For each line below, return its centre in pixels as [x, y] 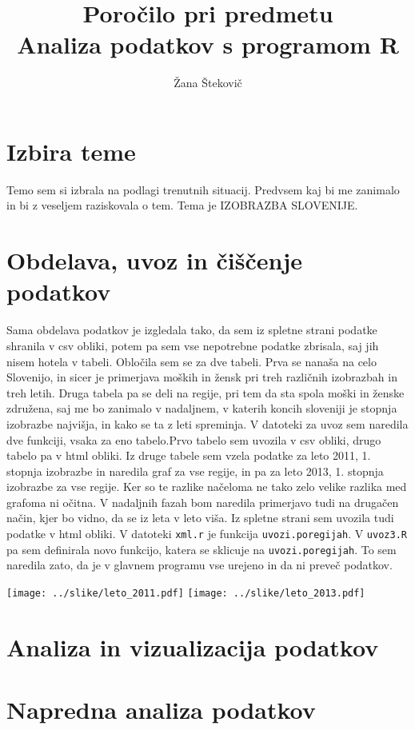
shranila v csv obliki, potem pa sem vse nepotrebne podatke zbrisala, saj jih [193, 345]
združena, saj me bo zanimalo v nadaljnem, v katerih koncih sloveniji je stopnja [202, 408]
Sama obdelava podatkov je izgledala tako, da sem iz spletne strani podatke [192, 330]
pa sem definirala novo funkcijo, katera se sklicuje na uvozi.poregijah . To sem [202, 549]
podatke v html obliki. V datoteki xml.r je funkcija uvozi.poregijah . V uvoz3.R [207, 534]
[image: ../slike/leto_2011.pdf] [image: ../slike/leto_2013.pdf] [186, 593]
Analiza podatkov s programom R [208, 44]
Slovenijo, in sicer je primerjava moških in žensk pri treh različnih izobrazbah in [202, 377]
